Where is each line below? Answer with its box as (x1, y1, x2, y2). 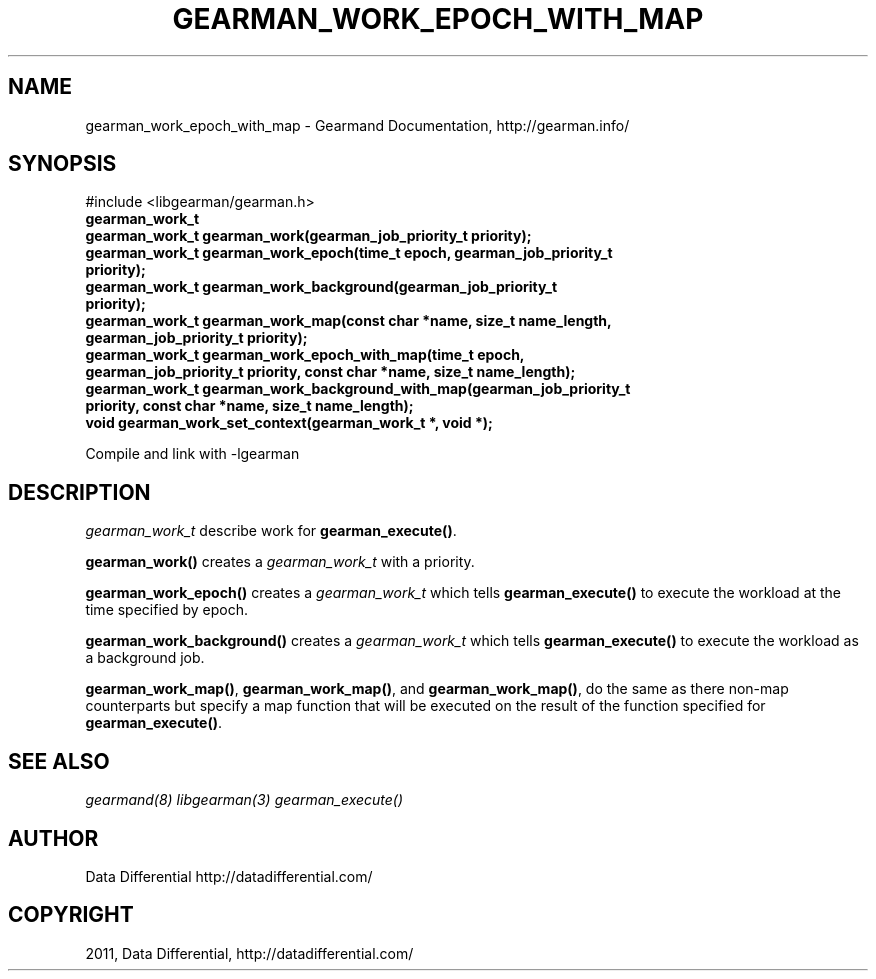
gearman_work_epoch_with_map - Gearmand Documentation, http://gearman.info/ (85, 116, 630, 134)
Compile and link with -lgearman (85, 445, 300, 463)
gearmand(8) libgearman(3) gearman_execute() (85, 791, 404, 809)
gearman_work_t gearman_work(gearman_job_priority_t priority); (85, 227, 532, 245)
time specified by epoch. (85, 601, 249, 619)
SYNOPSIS (8, 151, 117, 177)
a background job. (85, 649, 205, 667)
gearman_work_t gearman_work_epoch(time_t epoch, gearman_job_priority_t (85, 244, 613, 262)
